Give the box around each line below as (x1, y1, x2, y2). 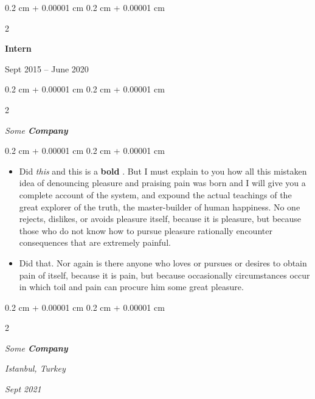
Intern (5, 42, 32, 55)
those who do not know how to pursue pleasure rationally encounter (19, 224, 272, 237)
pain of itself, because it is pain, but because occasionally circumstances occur (19, 268, 310, 281)
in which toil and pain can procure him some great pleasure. (19, 280, 244, 293)
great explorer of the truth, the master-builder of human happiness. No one (19, 200, 300, 213)
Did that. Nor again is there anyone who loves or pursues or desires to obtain (19, 256, 307, 269)
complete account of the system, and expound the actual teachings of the (19, 188, 292, 201)
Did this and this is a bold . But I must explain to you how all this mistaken (19, 164, 307, 177)
